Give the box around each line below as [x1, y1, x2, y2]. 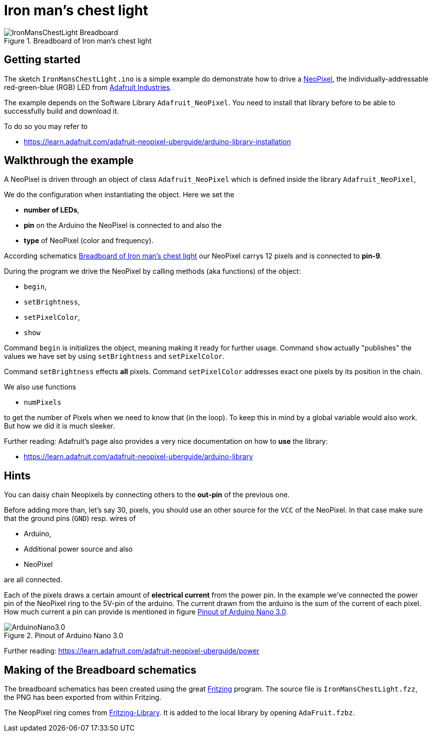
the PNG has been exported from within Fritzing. [4, 693, 161, 702]
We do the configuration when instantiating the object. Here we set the [4, 190, 235, 199]
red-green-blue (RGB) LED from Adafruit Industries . [4, 83, 172, 91]
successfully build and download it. [4, 106, 119, 115]
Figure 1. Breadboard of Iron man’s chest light [4, 36, 152, 45]
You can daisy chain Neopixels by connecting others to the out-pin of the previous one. [4, 490, 290, 499]
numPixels [24, 398, 61, 407]
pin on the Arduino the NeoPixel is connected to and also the [24, 221, 222, 230]
